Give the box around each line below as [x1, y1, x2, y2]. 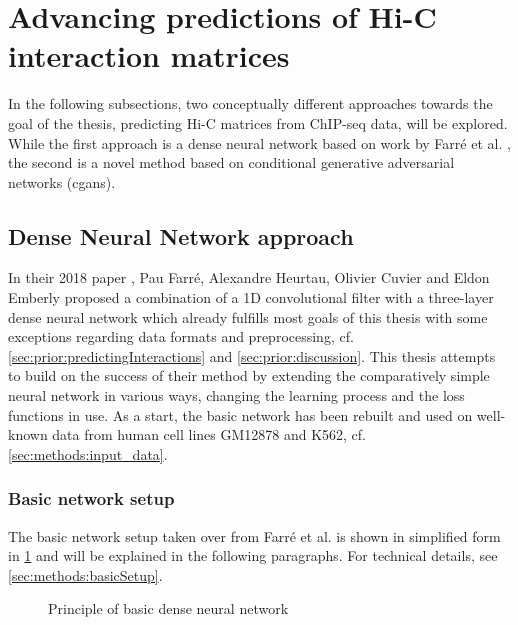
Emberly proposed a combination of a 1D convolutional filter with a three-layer [8, 287, 494, 308]
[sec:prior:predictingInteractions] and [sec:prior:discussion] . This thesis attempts [8, 345, 496, 366]
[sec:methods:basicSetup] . [8, 564, 163, 585]
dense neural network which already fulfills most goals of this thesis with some [8, 306, 488, 327]
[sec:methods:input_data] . [8, 443, 168, 464]
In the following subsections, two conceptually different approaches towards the [8, 93, 493, 114]
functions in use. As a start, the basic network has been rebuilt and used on [8, 404, 473, 425]
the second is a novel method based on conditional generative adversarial [8, 152, 455, 173]
